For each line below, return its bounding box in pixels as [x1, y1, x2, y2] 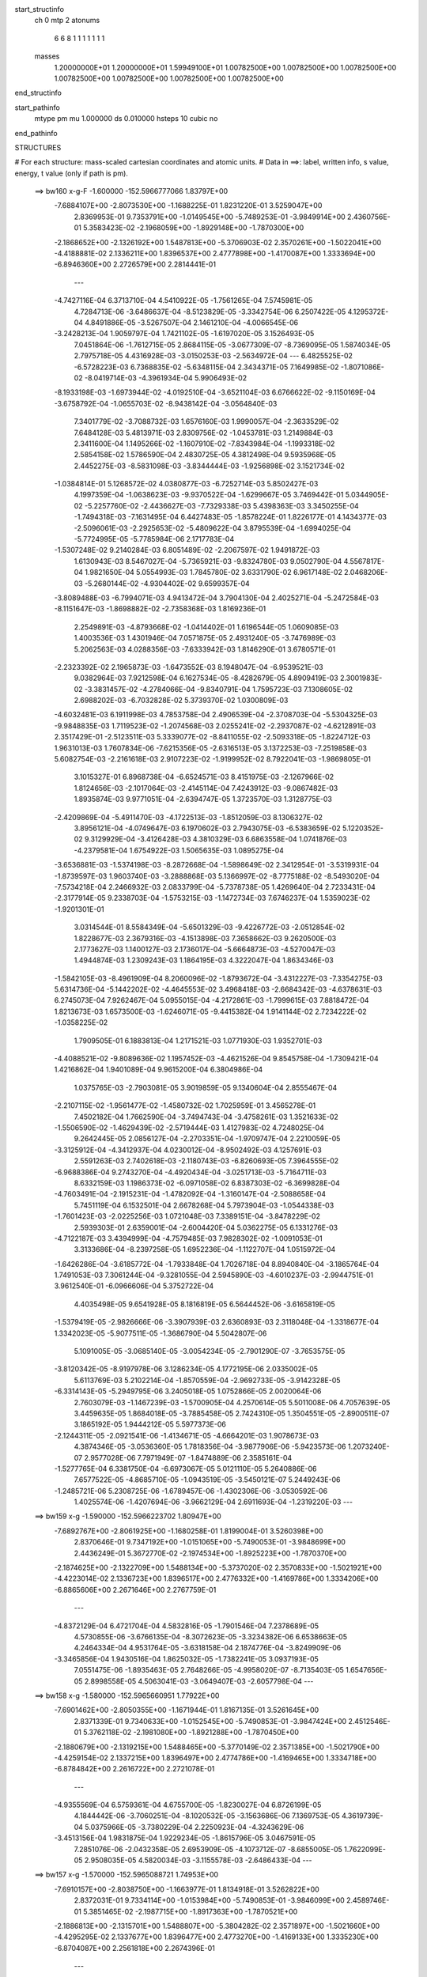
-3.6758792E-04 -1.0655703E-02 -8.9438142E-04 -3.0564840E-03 [54, 399, 278, 408]
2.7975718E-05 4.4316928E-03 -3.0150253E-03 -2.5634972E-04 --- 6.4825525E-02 [74, 351, 353, 361]
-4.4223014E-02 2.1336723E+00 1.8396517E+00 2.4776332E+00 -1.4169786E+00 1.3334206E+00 [54, 1574, 379, 1583]
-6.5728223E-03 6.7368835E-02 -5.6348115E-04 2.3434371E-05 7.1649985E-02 [74, 362, 339, 372]
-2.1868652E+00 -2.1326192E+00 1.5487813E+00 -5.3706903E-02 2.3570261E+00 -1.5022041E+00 [54, 237, 382, 247]
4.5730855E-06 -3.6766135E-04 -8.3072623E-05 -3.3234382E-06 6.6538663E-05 [74, 1632, 348, 1641]
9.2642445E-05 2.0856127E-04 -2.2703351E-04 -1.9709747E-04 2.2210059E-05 [74, 1134, 341, 1143]
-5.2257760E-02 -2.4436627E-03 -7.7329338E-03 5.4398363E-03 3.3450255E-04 [84, 501, 359, 510]
